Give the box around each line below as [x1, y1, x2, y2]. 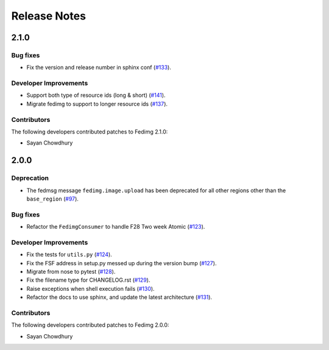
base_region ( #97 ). [26, 195, 79, 202]
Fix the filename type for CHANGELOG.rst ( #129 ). [26, 276, 150, 284]
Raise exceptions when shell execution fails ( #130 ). [26, 285, 155, 292]
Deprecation [11, 174, 49, 182]
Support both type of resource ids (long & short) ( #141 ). [26, 91, 166, 99]
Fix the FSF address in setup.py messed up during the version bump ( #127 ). [26, 259, 217, 266]
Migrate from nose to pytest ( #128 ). [26, 268, 116, 275]
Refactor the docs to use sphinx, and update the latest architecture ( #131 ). [26, 293, 213, 301]
